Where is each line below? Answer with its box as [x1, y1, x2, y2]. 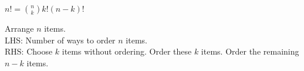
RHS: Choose [5, 45, 53, 58]
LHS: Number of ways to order [5, 33, 116, 46]
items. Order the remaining [201, 45, 299, 58]
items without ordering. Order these [62, 45, 192, 58]
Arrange [5, 22, 34, 34]
